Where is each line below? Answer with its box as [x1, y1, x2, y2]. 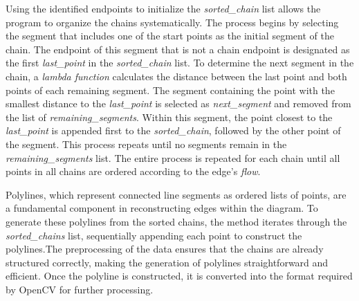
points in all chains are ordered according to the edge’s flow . [6, 164, 261, 179]
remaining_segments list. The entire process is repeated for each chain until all [6, 150, 340, 165]
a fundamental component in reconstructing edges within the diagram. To [6, 201, 318, 215]
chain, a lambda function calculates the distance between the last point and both [6, 69, 347, 83]
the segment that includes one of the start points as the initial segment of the [6, 28, 334, 43]
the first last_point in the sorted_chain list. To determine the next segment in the [6, 55, 354, 70]
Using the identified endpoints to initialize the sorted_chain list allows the [6, 1, 321, 15]
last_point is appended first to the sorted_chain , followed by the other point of [6, 123, 341, 138]
